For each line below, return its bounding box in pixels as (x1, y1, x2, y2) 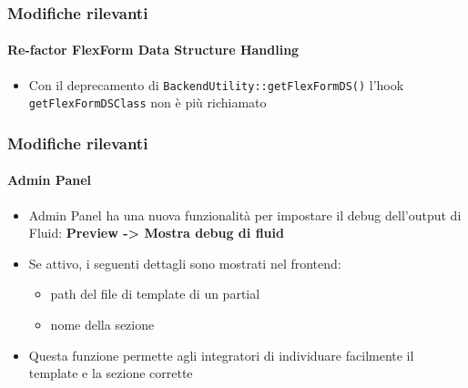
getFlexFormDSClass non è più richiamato (28, 93, 267, 112)
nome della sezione (50, 314, 155, 333)
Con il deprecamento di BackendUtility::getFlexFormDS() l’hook (28, 75, 404, 94)
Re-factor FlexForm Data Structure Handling (7, 40, 300, 59)
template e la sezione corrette (28, 363, 193, 383)
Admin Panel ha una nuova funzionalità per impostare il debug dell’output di (28, 205, 462, 224)
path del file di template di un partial (50, 284, 260, 303)
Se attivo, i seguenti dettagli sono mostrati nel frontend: (28, 253, 341, 272)
